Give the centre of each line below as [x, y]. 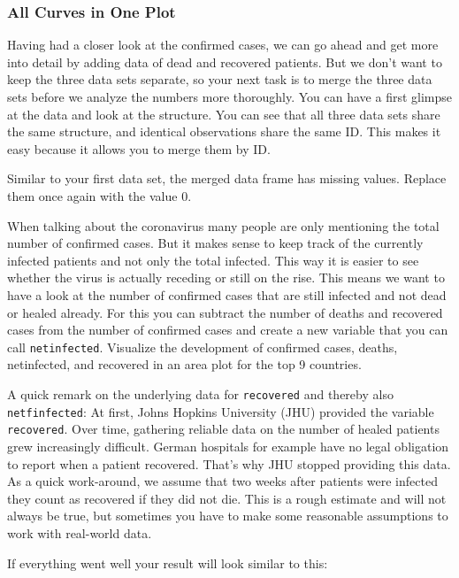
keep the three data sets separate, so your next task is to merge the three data [220, 79]
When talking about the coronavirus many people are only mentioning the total [223, 225]
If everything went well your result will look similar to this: [168, 563]
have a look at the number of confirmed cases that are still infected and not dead [227, 294]
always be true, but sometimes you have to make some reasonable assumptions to [228, 516]
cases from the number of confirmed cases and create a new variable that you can [228, 330]
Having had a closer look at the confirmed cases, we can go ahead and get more [223, 45]
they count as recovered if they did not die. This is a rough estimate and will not [227, 498]
